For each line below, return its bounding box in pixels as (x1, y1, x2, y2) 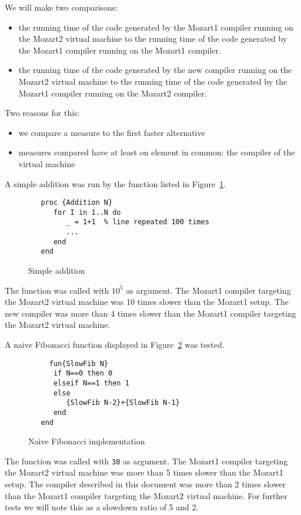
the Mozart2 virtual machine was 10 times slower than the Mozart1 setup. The (5, 295, 289, 308)
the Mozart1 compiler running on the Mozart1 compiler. (18, 44, 221, 56)
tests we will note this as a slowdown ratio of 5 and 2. (5, 501, 199, 513)
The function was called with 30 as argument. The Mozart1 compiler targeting (5, 454, 288, 467)
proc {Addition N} (41, 198, 113, 207)
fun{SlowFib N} (49, 359, 109, 368)
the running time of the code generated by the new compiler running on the (18, 64, 292, 76)
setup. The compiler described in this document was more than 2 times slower (5, 478, 286, 490)
